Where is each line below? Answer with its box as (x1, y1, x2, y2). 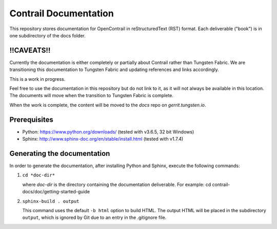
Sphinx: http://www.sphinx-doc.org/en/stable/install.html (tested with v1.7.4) (22, 136, 184, 142)
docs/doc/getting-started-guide (22, 189, 90, 195)
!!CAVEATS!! (9, 46, 51, 55)
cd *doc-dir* (22, 172, 55, 178)
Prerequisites (9, 115, 53, 124)
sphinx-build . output (22, 198, 80, 204)
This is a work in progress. (9, 76, 66, 82)
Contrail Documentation (9, 8, 114, 19)
